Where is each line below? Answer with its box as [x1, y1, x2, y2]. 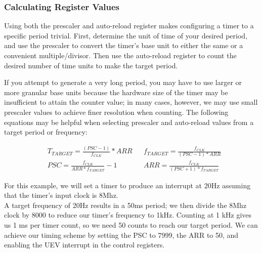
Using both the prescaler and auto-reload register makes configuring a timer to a [4, 20, 254, 31]
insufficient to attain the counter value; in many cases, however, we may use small [4, 97, 258, 107]
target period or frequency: [4, 126, 88, 137]
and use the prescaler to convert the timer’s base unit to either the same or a [4, 40, 243, 51]
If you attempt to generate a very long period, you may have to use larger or [4, 77, 242, 88]
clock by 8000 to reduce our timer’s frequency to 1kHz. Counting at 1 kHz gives [4, 209, 252, 220]
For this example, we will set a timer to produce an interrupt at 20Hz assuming [4, 180, 251, 190]
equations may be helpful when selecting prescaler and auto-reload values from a [4, 116, 254, 127]
